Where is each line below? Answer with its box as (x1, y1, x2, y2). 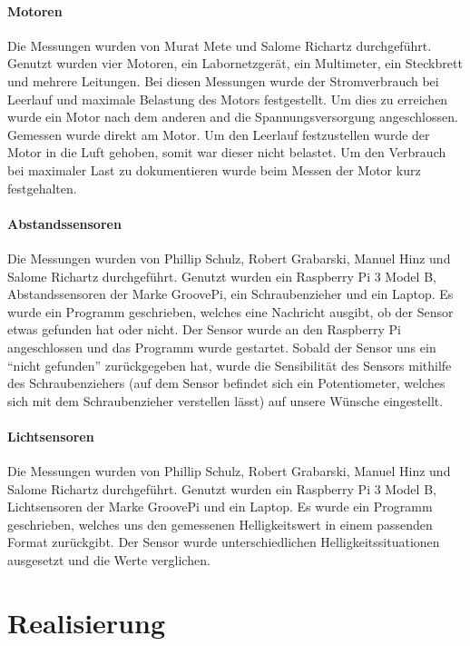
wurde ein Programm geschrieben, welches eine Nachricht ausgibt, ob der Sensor (7, 302, 454, 321)
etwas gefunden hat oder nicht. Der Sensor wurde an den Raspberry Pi (7, 320, 401, 339)
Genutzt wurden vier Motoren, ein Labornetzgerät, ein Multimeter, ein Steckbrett (7, 54, 463, 73)
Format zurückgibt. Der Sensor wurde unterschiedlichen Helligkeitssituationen (7, 532, 440, 552)
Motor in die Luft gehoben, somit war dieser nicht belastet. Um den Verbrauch (7, 143, 446, 162)
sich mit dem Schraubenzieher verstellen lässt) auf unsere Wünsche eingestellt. (7, 391, 444, 410)
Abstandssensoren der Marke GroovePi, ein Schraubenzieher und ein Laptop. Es (7, 284, 454, 303)
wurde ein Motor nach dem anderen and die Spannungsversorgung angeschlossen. (7, 107, 458, 126)
